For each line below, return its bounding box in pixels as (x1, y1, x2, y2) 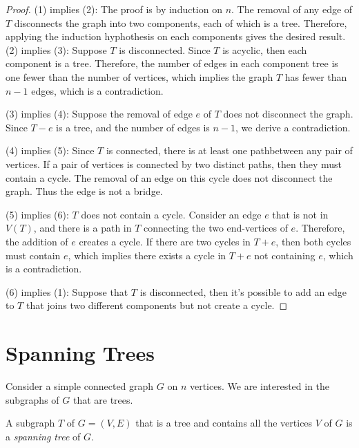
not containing (254, 248, 316, 262)
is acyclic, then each (222, 42, 307, 57)
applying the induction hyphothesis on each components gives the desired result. (6, 29, 346, 44)
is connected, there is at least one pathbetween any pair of (106, 143, 353, 158)
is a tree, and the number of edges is (56, 120, 210, 134)
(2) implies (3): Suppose (6, 42, 107, 57)
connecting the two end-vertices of (144, 221, 288, 235)
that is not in (272, 207, 329, 221)
